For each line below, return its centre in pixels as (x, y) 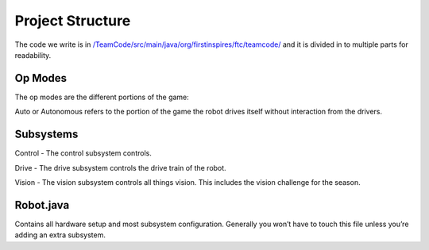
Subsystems (46, 135)
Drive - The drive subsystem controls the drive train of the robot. (120, 167)
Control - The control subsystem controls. (83, 153)
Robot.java (42, 205)
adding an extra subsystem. (60, 235)
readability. (33, 55)
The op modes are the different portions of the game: (102, 97)
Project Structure (73, 21)
